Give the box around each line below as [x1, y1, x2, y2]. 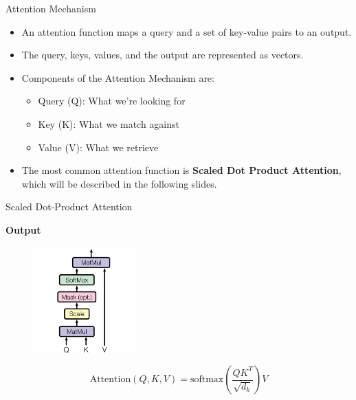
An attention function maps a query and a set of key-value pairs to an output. [21, 24, 352, 38]
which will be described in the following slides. [21, 176, 217, 190]
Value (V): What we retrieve [38, 140, 159, 154]
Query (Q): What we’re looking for [38, 93, 186, 108]
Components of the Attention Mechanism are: [21, 70, 214, 85]
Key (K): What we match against [38, 116, 179, 131]
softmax [190, 375, 224, 385]
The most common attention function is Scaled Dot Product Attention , [21, 163, 342, 177]
